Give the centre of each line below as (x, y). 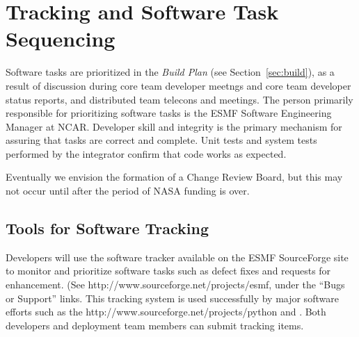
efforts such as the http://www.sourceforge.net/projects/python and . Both (166, 312)
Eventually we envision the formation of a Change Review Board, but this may (174, 177)
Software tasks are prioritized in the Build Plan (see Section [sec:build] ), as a (170, 72)
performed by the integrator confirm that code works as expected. (146, 153)
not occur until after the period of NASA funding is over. (128, 191)
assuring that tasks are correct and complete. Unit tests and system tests (161, 140)
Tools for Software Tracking (107, 228)
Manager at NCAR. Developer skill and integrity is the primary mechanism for (174, 126)
